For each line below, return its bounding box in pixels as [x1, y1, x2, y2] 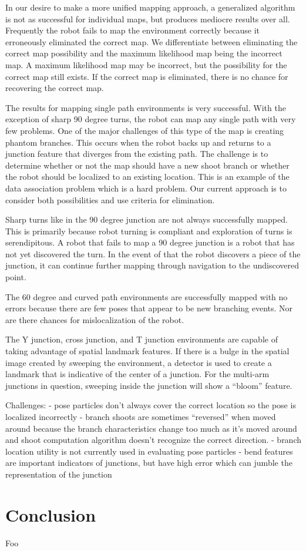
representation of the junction [5, 468, 112, 480]
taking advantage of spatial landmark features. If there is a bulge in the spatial [5, 345, 290, 357]
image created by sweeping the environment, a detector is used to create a [5, 356, 272, 368]
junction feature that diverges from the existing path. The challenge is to [5, 147, 268, 160]
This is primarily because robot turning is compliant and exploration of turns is [5, 224, 292, 237]
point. [5, 271, 26, 283]
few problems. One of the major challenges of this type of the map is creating [5, 124, 284, 136]
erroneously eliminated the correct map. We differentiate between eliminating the [5, 35, 298, 48]
